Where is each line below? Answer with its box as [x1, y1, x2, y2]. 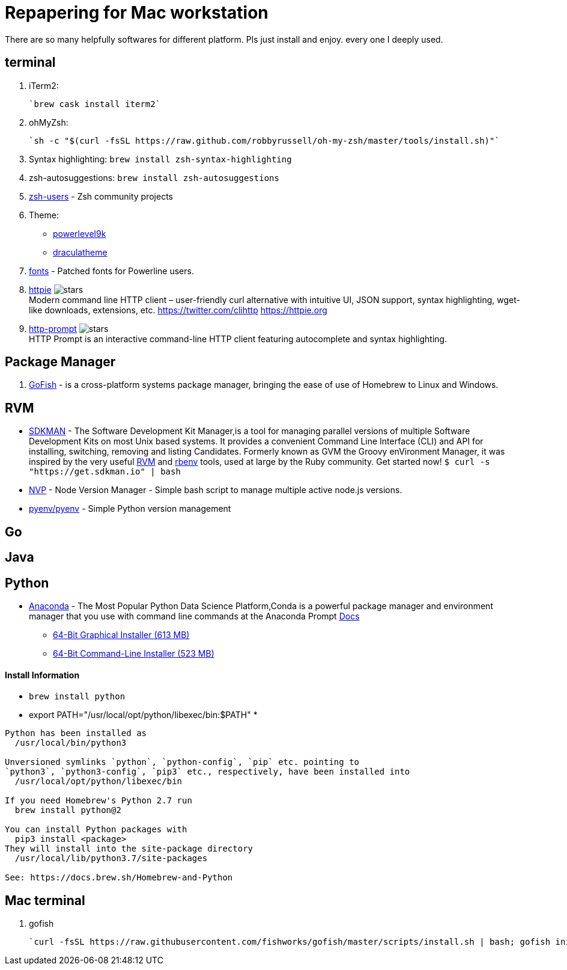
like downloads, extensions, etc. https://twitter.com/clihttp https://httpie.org [29, 304, 327, 315]
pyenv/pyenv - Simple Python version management [29, 503, 231, 514]
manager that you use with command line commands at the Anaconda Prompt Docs [29, 610, 360, 621]
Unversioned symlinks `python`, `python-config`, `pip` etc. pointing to [5, 757, 360, 767]
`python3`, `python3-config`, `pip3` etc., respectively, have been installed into [5, 767, 410, 777]
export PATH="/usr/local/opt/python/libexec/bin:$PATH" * [29, 710, 258, 720]
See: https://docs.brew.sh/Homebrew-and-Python [5, 873, 233, 883]
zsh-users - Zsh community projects [29, 191, 173, 201]
